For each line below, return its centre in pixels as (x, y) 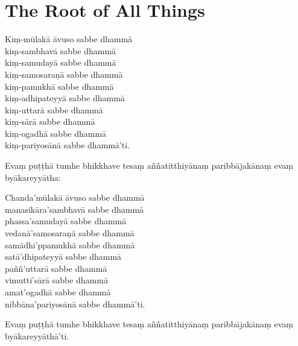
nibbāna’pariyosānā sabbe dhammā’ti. (75, 304)
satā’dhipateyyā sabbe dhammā (63, 256)
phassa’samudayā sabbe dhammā (66, 221)
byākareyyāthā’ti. (37, 335)
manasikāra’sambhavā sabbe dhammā (74, 209)
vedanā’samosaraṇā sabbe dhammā (70, 233)
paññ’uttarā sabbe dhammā (56, 268)
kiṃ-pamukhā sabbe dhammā (59, 86)
